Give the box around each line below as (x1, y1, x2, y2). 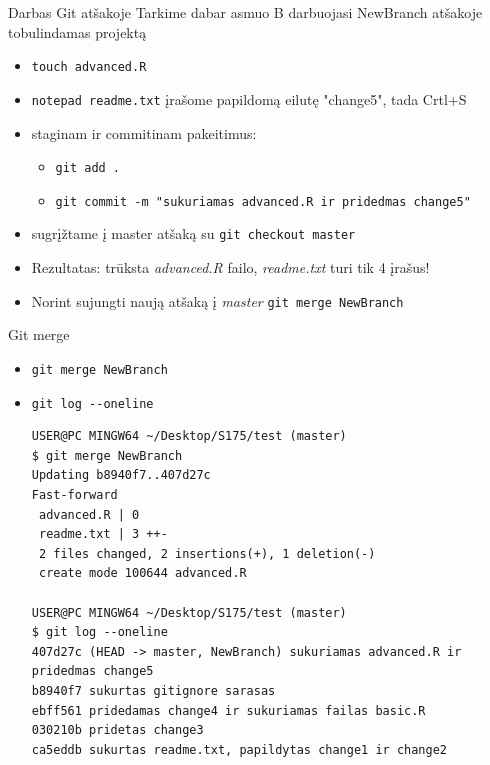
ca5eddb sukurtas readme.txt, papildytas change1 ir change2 (31, 742, 448, 757)
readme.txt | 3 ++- (38, 527, 168, 542)
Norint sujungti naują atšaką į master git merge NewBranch (31, 290, 404, 311)
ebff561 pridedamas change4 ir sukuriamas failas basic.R (31, 703, 426, 718)
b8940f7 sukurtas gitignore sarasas (31, 683, 276, 698)
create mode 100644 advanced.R (38, 566, 247, 581)
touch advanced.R (31, 60, 147, 75)
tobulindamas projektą (8, 21, 147, 42)
